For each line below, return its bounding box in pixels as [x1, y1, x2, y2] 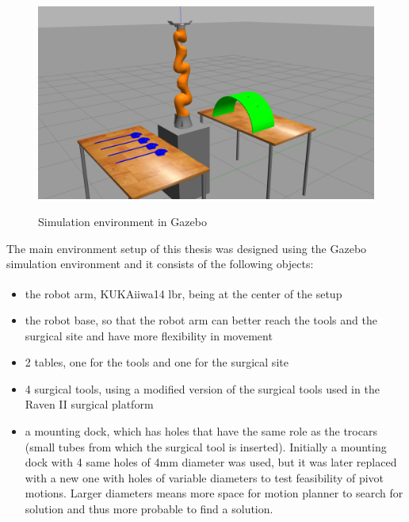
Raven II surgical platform [25, 396, 154, 413]
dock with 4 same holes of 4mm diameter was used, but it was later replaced [25, 454, 397, 470]
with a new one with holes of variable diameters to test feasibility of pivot [25, 469, 384, 486]
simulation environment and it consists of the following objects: [6, 255, 314, 272]
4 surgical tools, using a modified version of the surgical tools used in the [25, 380, 380, 397]
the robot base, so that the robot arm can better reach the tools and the [25, 312, 377, 328]
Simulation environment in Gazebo [38, 213, 207, 230]
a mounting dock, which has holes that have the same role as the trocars [25, 423, 377, 439]
